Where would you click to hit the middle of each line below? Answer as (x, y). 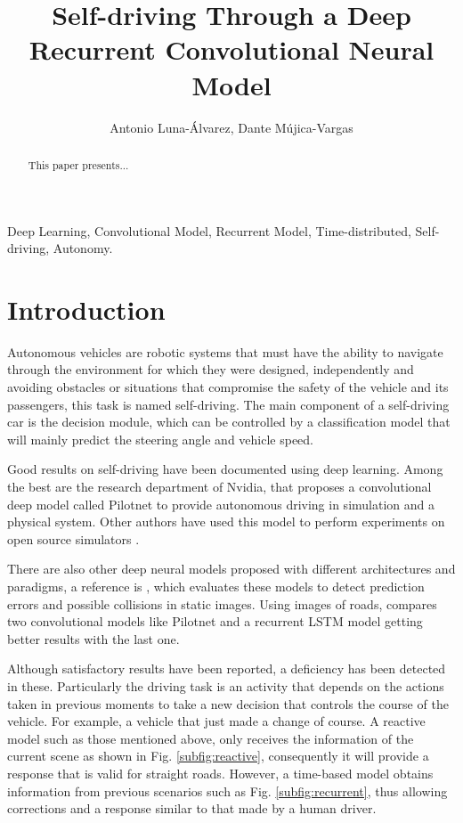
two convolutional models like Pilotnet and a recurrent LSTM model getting (215, 621)
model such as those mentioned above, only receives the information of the (211, 738)
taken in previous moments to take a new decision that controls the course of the (228, 703)
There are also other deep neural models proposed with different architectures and (231, 569)
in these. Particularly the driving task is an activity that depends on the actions (226, 685)
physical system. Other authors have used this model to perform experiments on (226, 522)
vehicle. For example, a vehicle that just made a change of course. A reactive (216, 721)
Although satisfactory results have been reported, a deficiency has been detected (227, 668)
